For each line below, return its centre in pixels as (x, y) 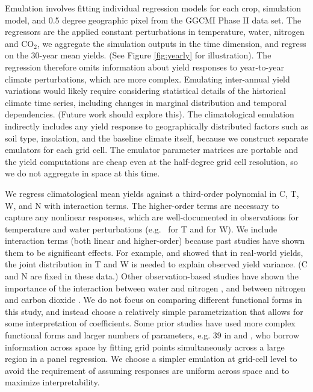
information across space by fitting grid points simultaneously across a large (145, 347)
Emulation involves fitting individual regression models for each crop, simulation (153, 8)
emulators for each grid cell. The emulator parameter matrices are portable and (151, 150)
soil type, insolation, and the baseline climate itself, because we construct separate (156, 138)
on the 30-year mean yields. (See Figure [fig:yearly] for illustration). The (138, 55)
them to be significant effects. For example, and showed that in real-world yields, (154, 252)
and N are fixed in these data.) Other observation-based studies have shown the (152, 276)
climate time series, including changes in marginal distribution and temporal (146, 102)
